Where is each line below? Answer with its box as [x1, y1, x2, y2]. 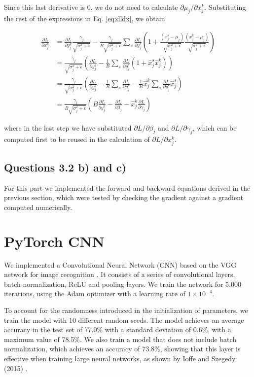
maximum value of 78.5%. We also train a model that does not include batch [4, 334, 237, 344]
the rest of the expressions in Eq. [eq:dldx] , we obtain [4, 13, 165, 23]
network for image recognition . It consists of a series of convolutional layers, [4, 269, 235, 279]
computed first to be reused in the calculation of [4, 134, 150, 144]
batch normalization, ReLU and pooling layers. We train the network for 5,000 [4, 278, 241, 289]
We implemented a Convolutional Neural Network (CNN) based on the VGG [4, 259, 237, 270]
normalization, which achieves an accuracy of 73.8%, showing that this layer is [4, 343, 241, 354]
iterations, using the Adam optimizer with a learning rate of [4, 288, 185, 299]
